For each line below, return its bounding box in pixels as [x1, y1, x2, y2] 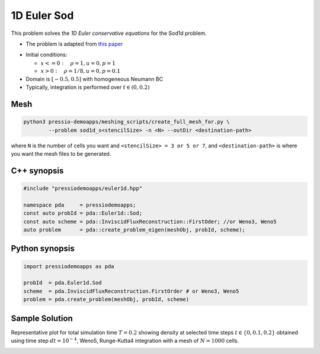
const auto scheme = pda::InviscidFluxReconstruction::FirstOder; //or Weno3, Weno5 [23, 218, 277, 225]
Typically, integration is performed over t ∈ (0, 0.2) [25, 83, 150, 91]
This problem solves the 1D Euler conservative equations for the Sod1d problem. [11, 30, 207, 37]
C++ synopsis [11, 166, 64, 176]
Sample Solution [11, 313, 73, 323]
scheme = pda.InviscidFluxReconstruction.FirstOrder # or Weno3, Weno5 [23, 288, 239, 294]
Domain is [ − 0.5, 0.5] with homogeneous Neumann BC [25, 75, 164, 82]
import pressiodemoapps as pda [23, 263, 115, 269]
